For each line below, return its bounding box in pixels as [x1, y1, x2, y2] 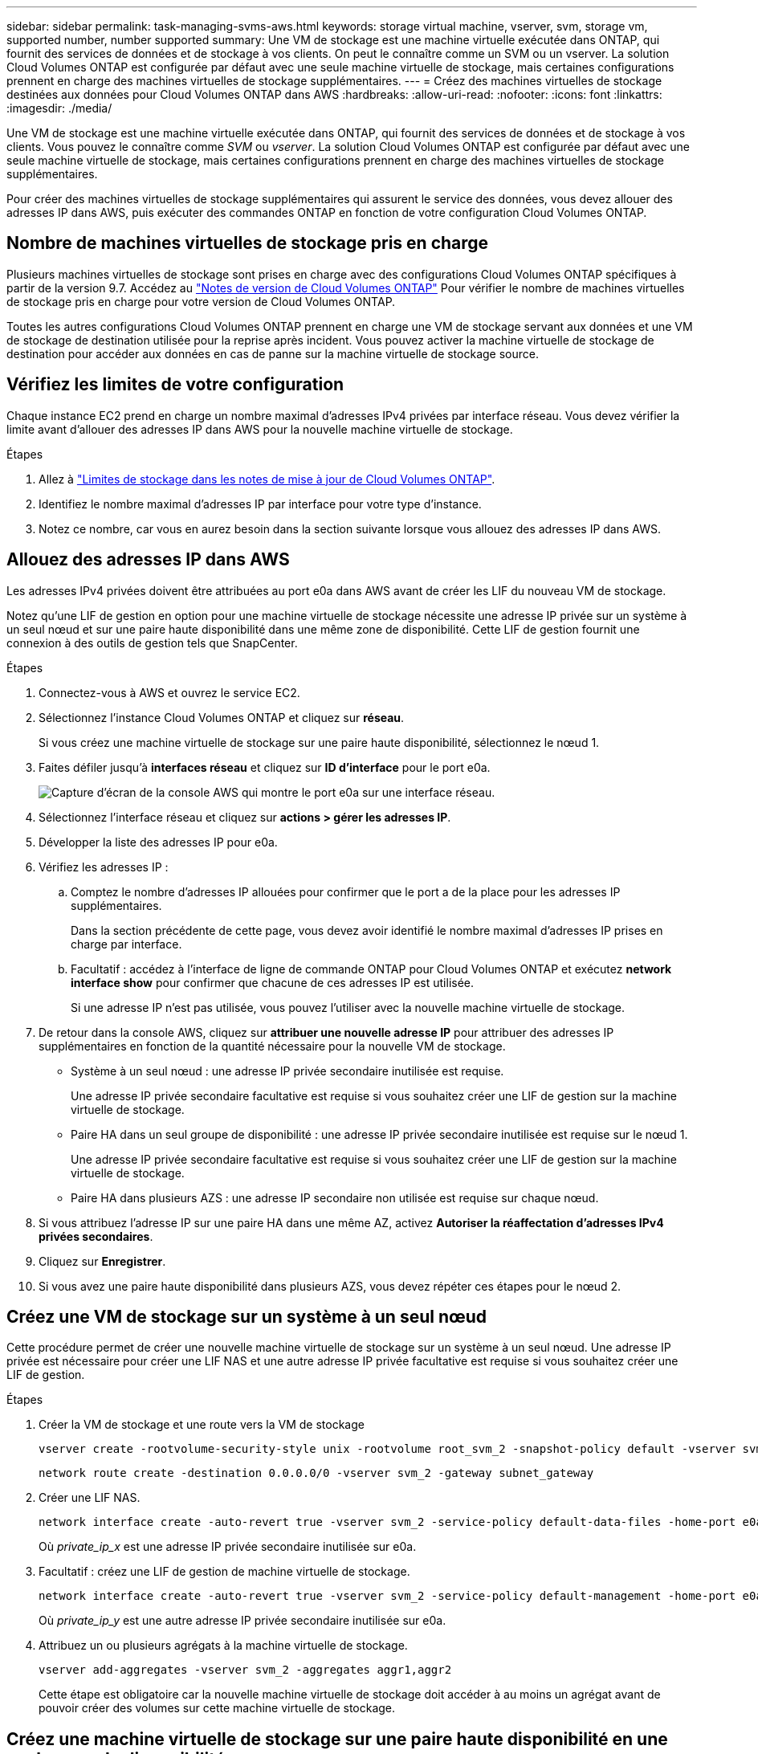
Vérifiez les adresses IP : [39, 859, 169, 874]
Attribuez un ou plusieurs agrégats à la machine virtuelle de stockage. [39, 1638, 408, 1653]
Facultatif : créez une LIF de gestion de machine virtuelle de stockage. [39, 1564, 410, 1579]
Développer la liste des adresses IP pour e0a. [39, 834, 278, 849]
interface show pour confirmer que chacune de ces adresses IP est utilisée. [71, 975, 475, 989]
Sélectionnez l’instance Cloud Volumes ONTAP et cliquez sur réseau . [39, 710, 405, 724]
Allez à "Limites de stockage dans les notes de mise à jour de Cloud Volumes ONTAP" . [39, 471, 495, 486]
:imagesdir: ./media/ [6, 101, 112, 115]
